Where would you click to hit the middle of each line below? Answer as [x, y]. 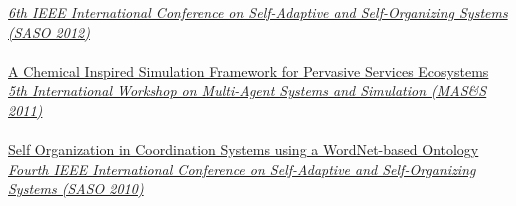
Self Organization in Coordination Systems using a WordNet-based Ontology [243, 149]
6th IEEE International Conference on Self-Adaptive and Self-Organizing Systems [258, 12]
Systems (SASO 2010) [76, 188]
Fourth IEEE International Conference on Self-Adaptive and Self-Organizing [242, 168]
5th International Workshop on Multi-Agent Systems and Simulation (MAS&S [247, 90]
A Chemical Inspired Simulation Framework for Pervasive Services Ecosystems [248, 70]
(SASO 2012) [49, 31]
